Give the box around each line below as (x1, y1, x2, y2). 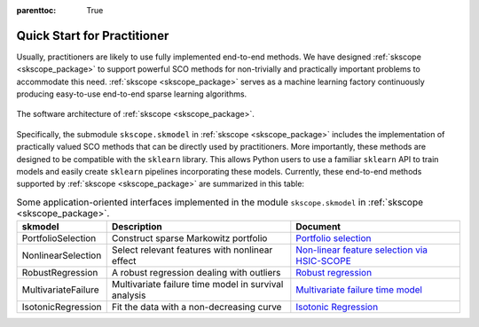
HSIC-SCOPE (295, 255, 352, 268)
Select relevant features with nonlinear (111, 244, 273, 256)
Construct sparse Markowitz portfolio (111, 232, 268, 245)
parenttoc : (16, 5, 57, 15)
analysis (111, 289, 146, 301)
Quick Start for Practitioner (16, 27, 169, 43)
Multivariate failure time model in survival (111, 278, 284, 291)
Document (295, 221, 342, 233)
